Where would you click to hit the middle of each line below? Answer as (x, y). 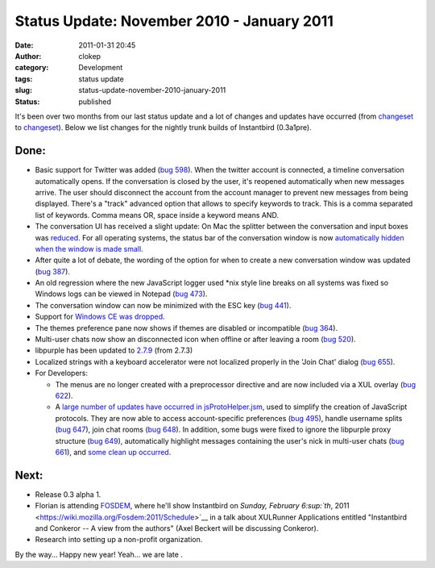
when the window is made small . (89, 248)
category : (32, 68)
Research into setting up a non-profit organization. (119, 540)
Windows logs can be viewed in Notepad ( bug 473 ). (121, 294)
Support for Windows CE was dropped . (100, 317)
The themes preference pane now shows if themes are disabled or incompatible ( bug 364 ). (186, 328)
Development (101, 68)
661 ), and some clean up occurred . (113, 452)
